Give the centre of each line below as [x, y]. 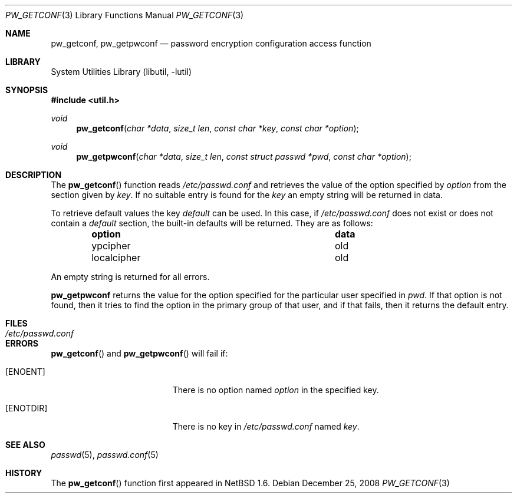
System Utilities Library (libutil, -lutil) [121, 72]
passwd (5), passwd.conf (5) [105, 455]
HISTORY [24, 473]
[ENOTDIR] [27, 408]
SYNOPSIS [27, 90]
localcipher [116, 258]
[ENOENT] [25, 372]
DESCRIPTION [34, 175]
